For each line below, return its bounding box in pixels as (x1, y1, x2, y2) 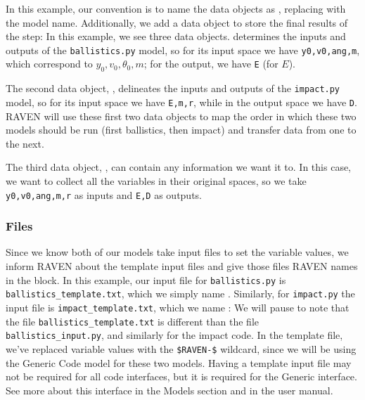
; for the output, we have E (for (143, 56, 278, 71)
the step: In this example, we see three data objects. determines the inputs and (6, 29, 346, 44)
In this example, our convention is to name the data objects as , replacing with (6, 1, 346, 15)
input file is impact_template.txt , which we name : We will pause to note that (6, 299, 350, 314)
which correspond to (6, 56, 93, 71)
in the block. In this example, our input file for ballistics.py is (6, 272, 286, 287)
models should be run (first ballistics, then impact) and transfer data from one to (6, 122, 357, 137)
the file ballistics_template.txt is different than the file (6, 314, 259, 328)
